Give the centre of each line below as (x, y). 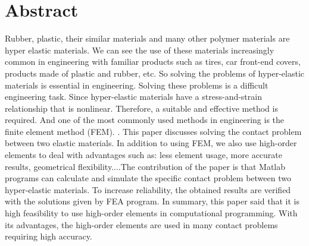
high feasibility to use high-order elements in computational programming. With (151, 213)
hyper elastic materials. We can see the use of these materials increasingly (140, 50)
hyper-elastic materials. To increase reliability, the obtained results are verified (148, 189)
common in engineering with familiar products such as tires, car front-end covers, (153, 61)
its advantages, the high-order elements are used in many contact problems (141, 224)
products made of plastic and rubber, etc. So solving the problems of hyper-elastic (155, 73)
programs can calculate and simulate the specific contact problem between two (148, 178)
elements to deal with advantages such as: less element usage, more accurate (144, 155)
